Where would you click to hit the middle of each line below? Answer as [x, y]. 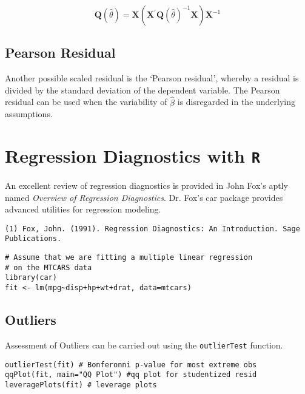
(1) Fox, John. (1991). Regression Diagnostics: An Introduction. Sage [152, 229]
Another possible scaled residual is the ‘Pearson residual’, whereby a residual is [152, 78]
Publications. [33, 239]
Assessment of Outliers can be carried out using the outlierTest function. [144, 345]
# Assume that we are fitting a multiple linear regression [129, 258]
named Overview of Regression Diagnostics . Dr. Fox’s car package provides [144, 197]
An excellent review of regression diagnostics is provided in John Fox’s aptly [146, 185]
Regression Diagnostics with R [133, 155]
